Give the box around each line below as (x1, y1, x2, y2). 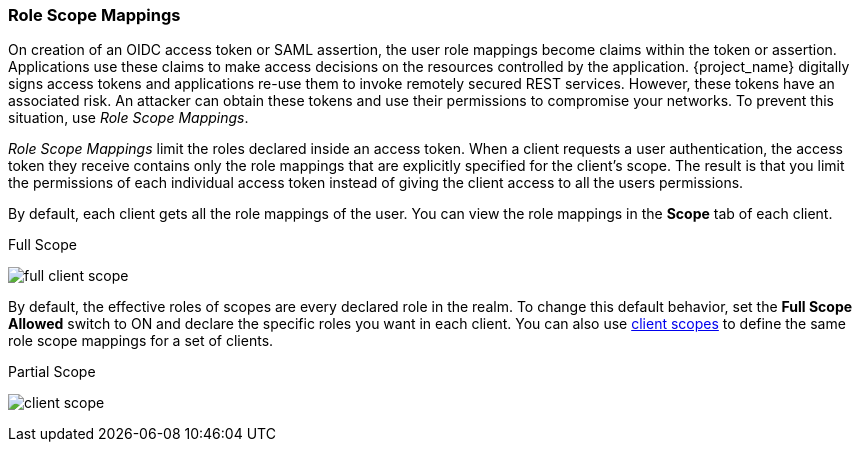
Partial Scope (8, 363, 96, 381)
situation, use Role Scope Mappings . (8, 109, 249, 127)
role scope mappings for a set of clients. (8, 332, 274, 350)
